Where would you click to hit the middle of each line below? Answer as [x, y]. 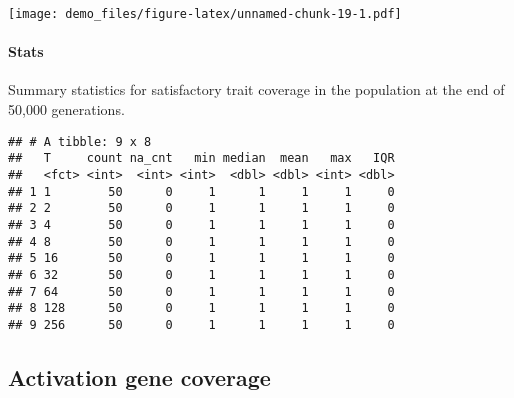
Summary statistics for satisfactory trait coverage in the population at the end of [256, 89]
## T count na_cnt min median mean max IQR [201, 158]
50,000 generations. [66, 109]
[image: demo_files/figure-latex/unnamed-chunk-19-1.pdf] [205, 14]
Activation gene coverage [139, 376]
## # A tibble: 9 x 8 [80, 141]
